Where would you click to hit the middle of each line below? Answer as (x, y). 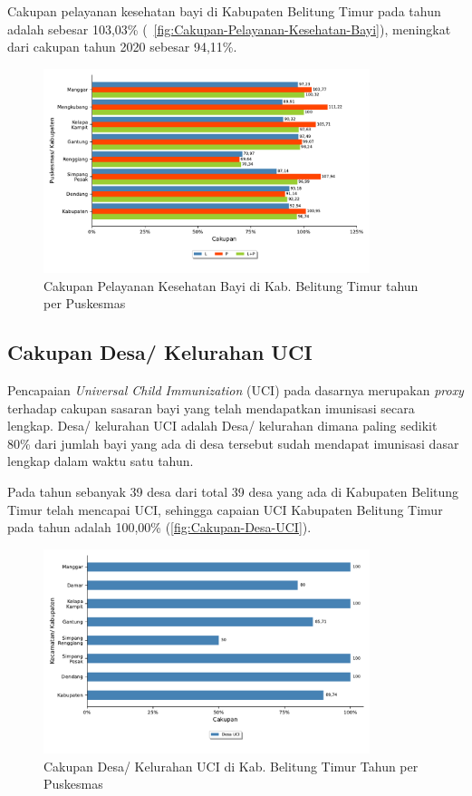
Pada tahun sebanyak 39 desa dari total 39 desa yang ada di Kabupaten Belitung (233, 491)
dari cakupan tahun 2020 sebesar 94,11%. (122, 47)
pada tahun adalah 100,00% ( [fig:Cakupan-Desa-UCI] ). (159, 527)
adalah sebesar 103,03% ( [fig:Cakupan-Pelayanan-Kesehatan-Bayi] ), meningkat (229, 29)
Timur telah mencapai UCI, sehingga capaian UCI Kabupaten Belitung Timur (225, 509)
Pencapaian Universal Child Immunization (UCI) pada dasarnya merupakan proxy (236, 390)
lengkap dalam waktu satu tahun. (101, 461)
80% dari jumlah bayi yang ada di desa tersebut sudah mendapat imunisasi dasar (233, 443)
